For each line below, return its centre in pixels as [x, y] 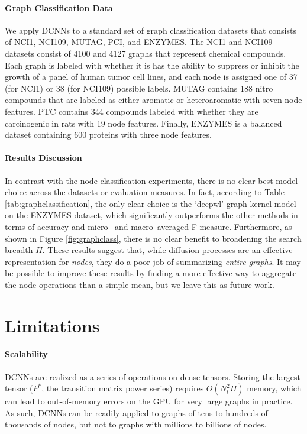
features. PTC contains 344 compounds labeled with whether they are [132, 111]
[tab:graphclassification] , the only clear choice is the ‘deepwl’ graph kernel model [151, 203]
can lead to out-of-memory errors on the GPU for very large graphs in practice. [149, 401]
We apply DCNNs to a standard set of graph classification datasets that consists [151, 30]
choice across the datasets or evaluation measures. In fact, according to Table [145, 192]
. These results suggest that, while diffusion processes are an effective [167, 250]
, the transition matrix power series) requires [123, 388]
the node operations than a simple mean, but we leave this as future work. [140, 284]
